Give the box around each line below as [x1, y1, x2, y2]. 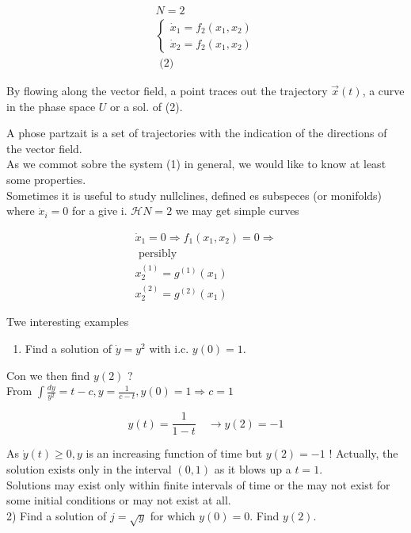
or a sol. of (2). [110, 98, 183, 114]
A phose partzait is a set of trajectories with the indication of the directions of [6, 125, 387, 141]
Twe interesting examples [6, 313, 129, 330]
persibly [139, 247, 177, 259]
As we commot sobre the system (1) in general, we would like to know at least [6, 155, 386, 172]
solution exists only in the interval [6, 461, 172, 477]
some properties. [6, 171, 86, 188]
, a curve [362, 82, 405, 99]
